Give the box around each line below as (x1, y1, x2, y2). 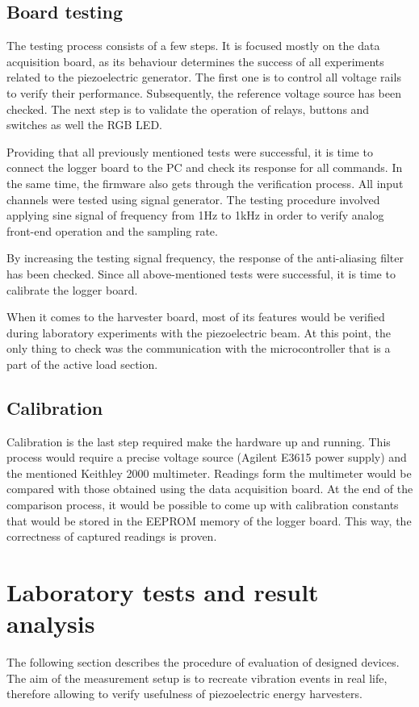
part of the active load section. (6, 355, 158, 372)
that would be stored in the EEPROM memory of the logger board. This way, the (6, 512, 412, 529)
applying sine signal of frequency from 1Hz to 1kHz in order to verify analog (6, 207, 384, 224)
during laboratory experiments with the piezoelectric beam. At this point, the (6, 324, 391, 341)
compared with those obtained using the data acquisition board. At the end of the (6, 480, 413, 497)
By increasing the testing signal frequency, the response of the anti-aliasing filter (6, 249, 404, 266)
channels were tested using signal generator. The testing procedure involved (6, 190, 380, 207)
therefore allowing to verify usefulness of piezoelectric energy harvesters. (6, 685, 362, 702)
